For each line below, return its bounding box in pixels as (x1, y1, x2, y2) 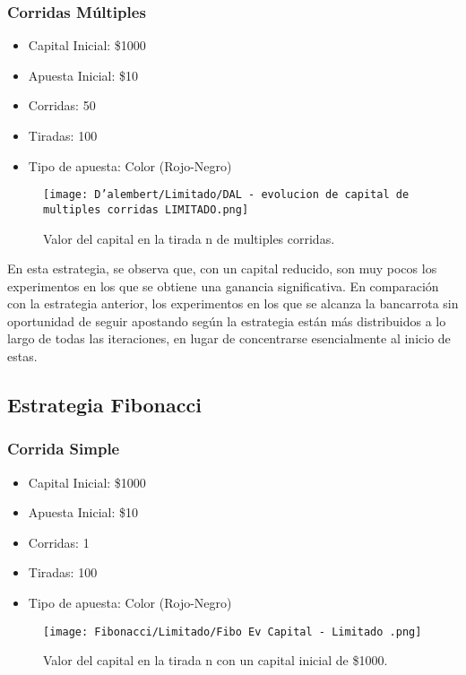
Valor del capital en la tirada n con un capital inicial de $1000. (43, 651, 388, 670)
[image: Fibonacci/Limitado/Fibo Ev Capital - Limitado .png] (43, 625, 422, 638)
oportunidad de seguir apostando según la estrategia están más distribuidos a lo (7, 311, 446, 330)
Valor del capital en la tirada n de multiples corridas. (43, 229, 335, 247)
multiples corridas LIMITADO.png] (43, 203, 249, 216)
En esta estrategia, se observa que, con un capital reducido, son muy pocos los (7, 259, 437, 278)
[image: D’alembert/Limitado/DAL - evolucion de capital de (43, 188, 410, 202)
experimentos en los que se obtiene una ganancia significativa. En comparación (7, 276, 439, 295)
